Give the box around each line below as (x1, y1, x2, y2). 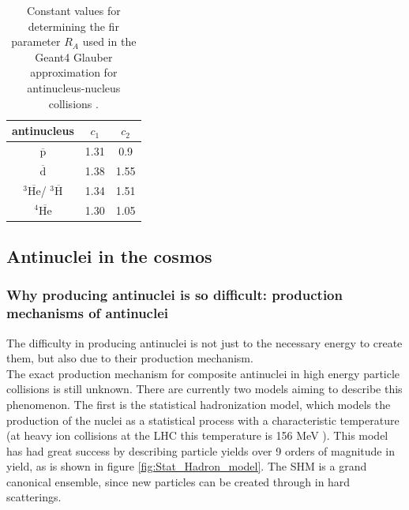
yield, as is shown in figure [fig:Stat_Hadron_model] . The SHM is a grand (6, 458, 367, 474)
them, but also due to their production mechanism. (6, 350, 253, 366)
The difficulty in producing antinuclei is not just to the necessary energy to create (6, 334, 403, 351)
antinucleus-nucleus (27, 79, 121, 96)
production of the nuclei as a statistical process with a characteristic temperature (6, 411, 400, 428)
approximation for (30, 64, 118, 81)
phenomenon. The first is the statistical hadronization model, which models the (6, 396, 391, 412)
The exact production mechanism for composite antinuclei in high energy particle (6, 365, 400, 381)
